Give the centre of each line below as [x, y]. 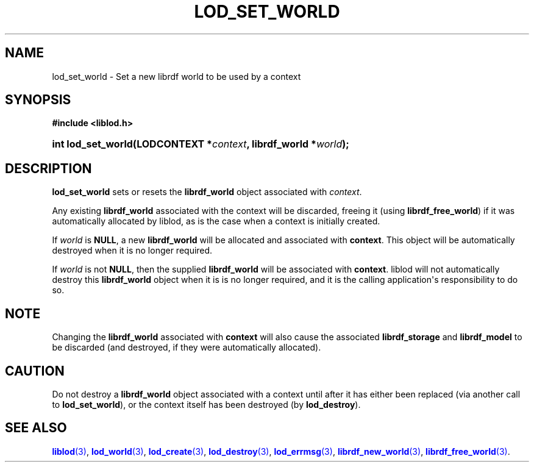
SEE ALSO [36, 428]
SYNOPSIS [38, 100]
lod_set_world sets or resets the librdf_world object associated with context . [207, 192]
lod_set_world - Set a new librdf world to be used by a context [176, 76]
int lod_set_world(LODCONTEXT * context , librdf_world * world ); [201, 144]
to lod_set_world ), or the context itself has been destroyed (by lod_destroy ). [206, 404]
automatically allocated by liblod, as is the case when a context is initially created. [216, 221]
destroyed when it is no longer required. [132, 251]
